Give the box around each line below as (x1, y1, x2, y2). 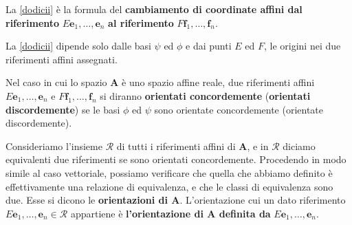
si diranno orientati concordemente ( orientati (100, 88, 311, 103)
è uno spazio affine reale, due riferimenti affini (122, 75, 315, 89)
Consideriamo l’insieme (5, 138, 102, 153)
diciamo (283, 138, 316, 153)
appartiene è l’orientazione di (70, 206, 203, 220)
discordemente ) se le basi (5, 102, 120, 116)
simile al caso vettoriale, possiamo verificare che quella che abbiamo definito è (5, 165, 333, 180)
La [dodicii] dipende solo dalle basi (5, 39, 151, 53)
